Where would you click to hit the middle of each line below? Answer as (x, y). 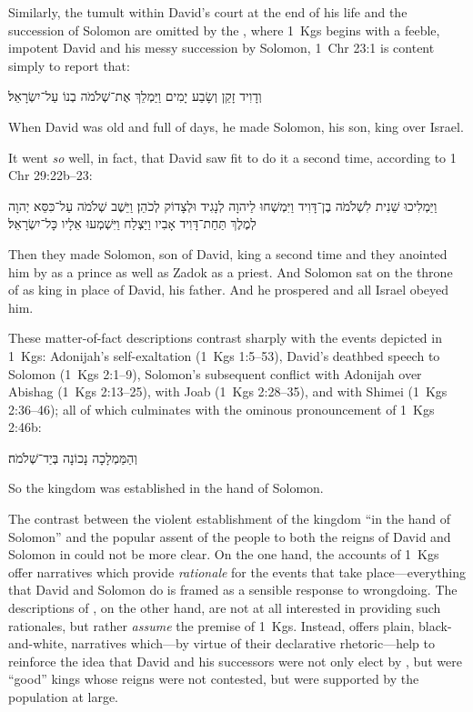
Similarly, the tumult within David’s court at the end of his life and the (208, 12)
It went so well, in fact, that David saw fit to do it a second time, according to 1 (232, 157)
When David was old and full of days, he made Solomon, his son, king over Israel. (236, 126)
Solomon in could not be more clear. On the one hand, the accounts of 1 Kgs (224, 554)
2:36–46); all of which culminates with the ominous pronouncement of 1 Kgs (221, 409)
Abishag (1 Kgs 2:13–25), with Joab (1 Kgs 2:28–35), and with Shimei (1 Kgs (228, 391)
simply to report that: (69, 65)
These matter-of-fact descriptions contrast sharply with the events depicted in (225, 338)
